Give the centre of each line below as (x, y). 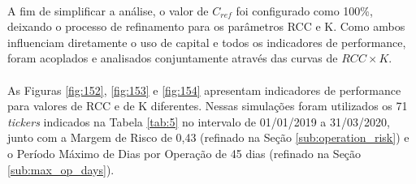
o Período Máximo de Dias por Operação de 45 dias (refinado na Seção (184, 153)
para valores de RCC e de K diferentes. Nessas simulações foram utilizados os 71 (208, 106)
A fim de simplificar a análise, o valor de (108, 10)
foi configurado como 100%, (304, 10)
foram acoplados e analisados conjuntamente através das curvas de (173, 58)
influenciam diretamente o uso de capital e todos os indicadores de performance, (207, 42)
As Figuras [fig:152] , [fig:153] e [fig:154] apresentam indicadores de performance (204, 90)
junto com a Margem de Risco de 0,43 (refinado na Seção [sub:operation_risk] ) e (208, 137)
